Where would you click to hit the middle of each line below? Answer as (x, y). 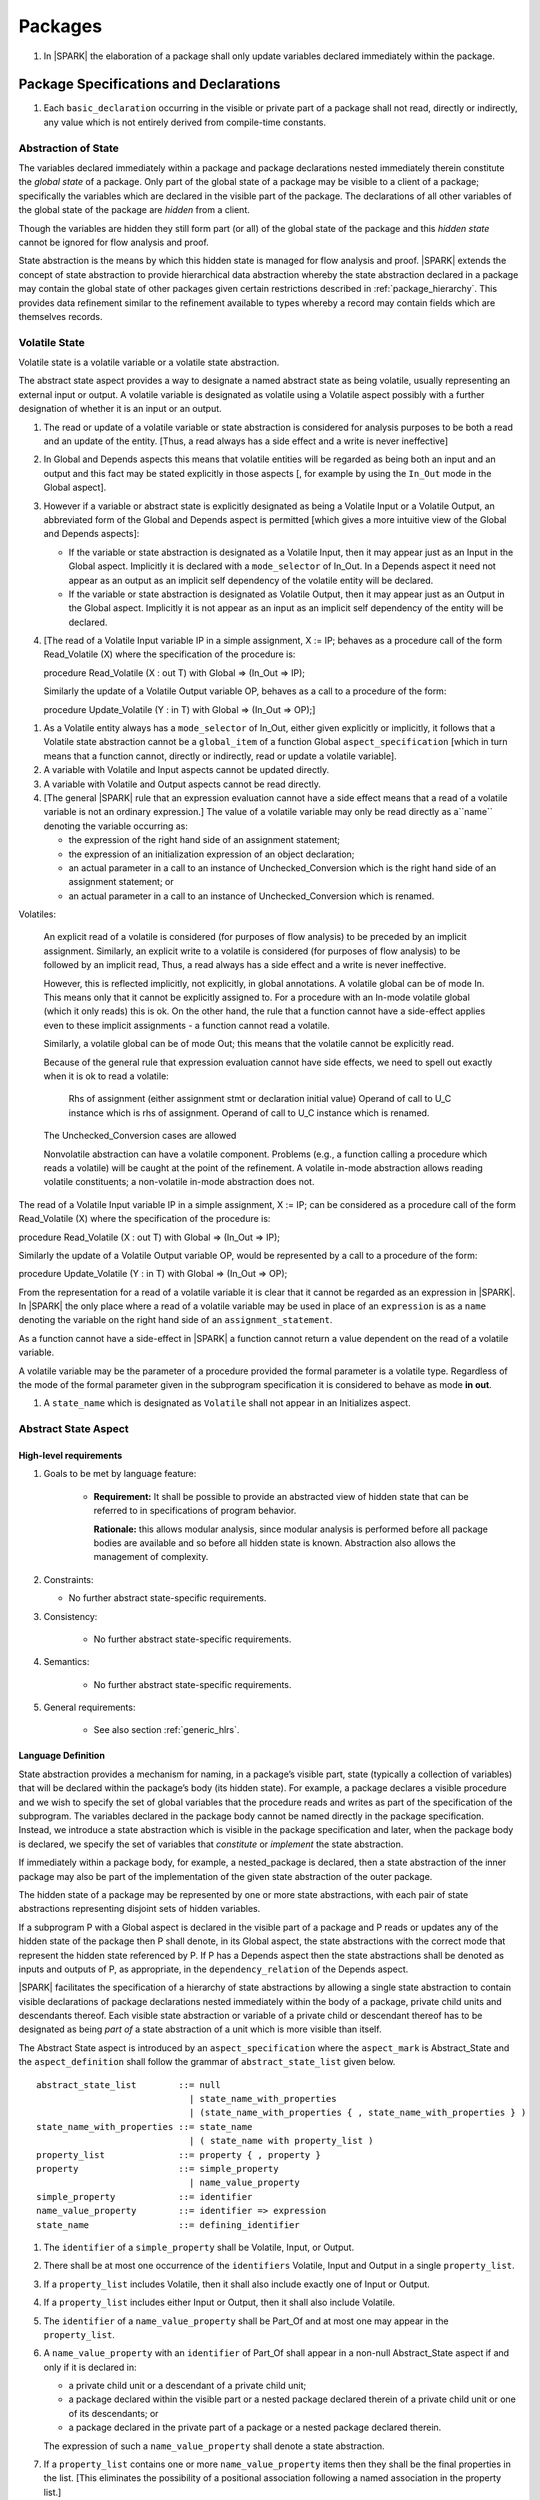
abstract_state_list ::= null (129, 2084)
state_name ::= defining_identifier (168, 2224)
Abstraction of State (69, 148)
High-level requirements (70, 1455)
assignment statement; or (121, 882)
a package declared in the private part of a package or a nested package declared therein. (255, 2427)
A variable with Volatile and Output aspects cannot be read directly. (182, 784)
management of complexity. (151, 1557)
